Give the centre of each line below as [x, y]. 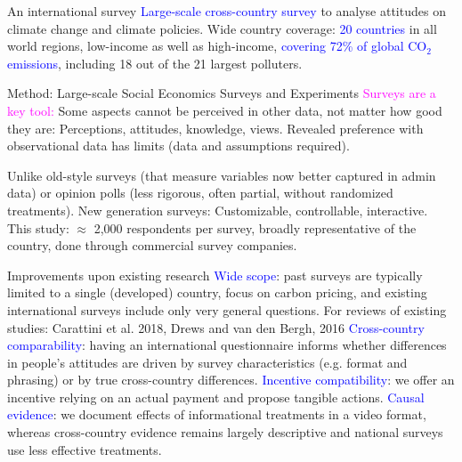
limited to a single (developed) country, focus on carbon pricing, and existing [217, 292]
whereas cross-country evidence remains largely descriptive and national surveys [225, 432]
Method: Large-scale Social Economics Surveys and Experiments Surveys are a [222, 93]
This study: [38, 227]
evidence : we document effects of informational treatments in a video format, [217, 414]
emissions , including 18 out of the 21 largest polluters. [155, 63]
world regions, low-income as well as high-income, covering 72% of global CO [217, 46]
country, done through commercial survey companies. [152, 245]
